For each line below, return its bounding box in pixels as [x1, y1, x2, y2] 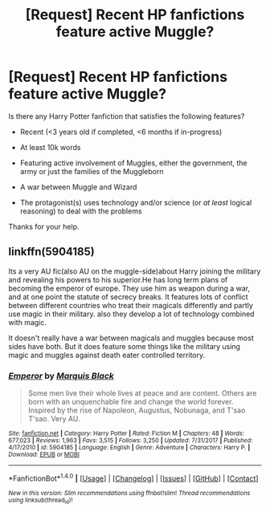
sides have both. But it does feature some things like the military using [8, 341, 241, 351]
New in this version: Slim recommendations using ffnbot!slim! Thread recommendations [8, 489, 251, 497]
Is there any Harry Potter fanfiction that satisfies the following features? [8, 111, 245, 121]
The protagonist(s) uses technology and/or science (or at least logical [19, 197, 252, 207]
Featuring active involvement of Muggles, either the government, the [19, 158, 247, 168]
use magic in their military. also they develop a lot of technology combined [8, 309, 255, 319]
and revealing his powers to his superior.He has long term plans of [8, 274, 228, 284]
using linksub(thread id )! [8, 496, 73, 506]
